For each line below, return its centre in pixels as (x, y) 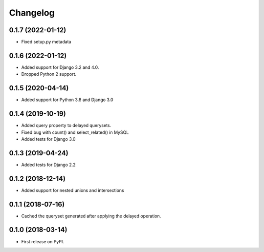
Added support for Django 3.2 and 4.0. (60, 67)
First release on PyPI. (43, 241)
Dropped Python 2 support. (49, 74)
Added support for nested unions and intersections (73, 190)
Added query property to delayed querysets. (66, 126)
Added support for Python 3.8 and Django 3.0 (67, 100)
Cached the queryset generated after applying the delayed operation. (91, 216)
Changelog (32, 13)
